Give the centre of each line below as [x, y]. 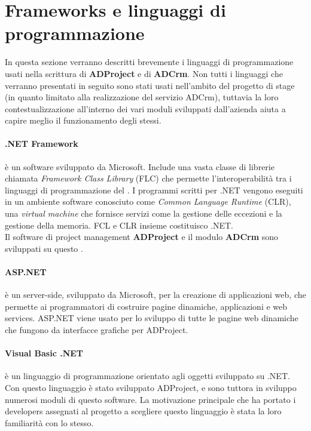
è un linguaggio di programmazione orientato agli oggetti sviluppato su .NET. [147, 376]
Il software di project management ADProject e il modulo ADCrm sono [142, 237]
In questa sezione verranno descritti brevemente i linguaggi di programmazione [149, 62]
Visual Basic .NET [44, 353]
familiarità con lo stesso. [49, 422]
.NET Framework [42, 144]
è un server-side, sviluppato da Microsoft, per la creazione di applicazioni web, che [155, 295]
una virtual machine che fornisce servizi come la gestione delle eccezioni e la [144, 213]
